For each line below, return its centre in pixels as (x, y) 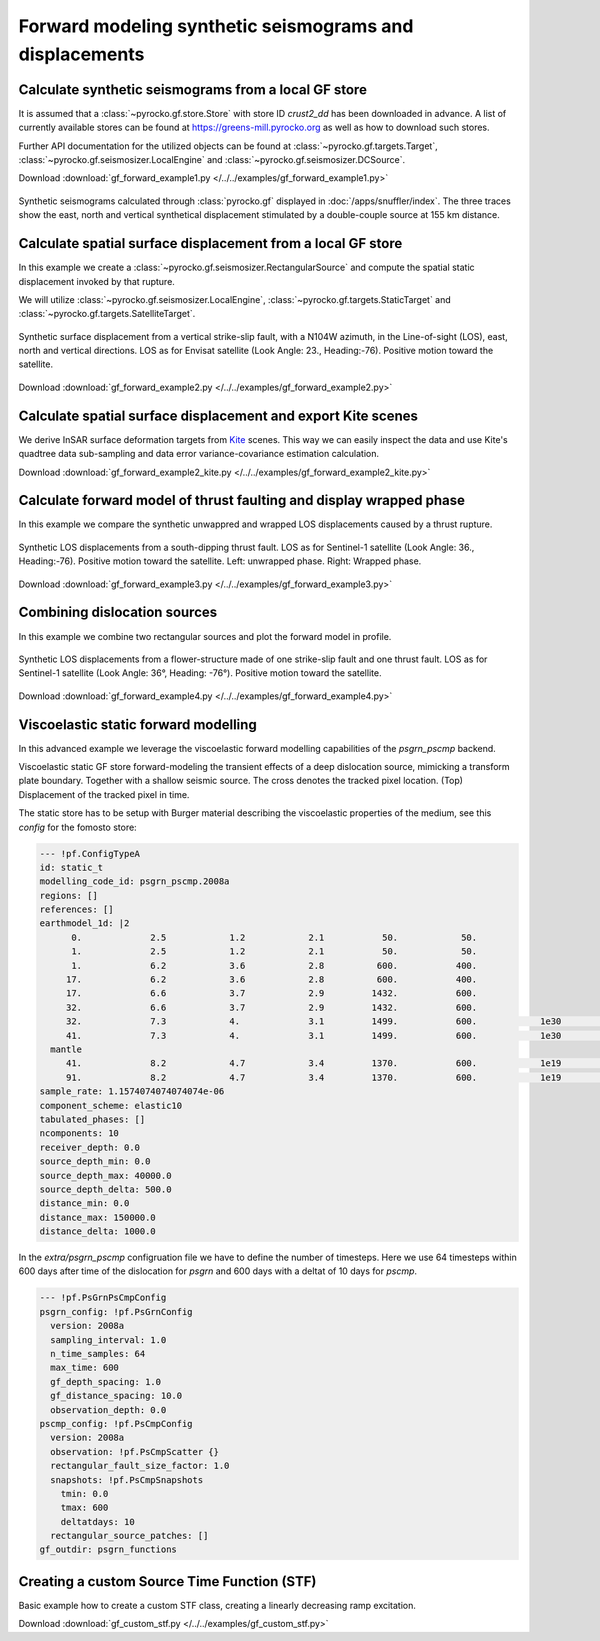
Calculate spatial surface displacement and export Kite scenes (218, 415)
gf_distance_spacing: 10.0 (116, 1396)
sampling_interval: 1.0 (108, 1339)
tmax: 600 (84, 1508)
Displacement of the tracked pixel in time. (104, 794)
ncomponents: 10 (79, 1133)
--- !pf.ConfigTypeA (89, 853)
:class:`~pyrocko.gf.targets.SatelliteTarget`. (107, 314)
